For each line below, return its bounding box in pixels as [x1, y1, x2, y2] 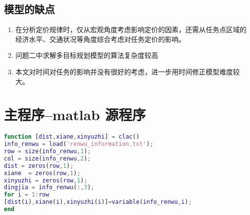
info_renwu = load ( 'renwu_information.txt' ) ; [4, 141, 153, 148]
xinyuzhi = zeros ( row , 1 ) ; [4, 177, 87, 184]
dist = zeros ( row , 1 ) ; [4, 162, 74, 169]
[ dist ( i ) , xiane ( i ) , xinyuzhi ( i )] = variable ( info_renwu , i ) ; [4, 198, 192, 206]
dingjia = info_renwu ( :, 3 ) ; [4, 184, 95, 191]
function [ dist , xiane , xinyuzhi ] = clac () [4, 133, 140, 141]
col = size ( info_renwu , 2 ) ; [4, 155, 91, 162]
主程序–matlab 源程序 [4, 105, 146, 125]
